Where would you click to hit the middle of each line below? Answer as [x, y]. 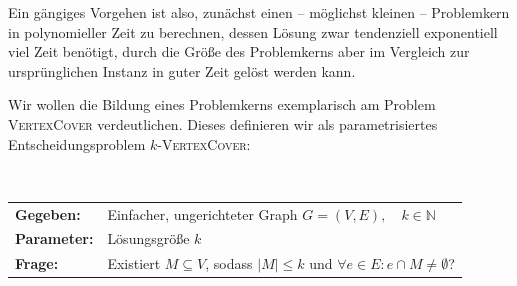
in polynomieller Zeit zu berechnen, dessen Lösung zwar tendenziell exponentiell [253, 31]
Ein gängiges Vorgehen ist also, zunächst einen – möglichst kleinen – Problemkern [259, 12]
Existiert [134, 263]
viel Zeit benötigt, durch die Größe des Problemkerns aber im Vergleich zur [239, 51]
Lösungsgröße [148, 238]
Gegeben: [48, 213]
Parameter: [54, 238]
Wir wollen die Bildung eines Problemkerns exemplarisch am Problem [222, 104]
